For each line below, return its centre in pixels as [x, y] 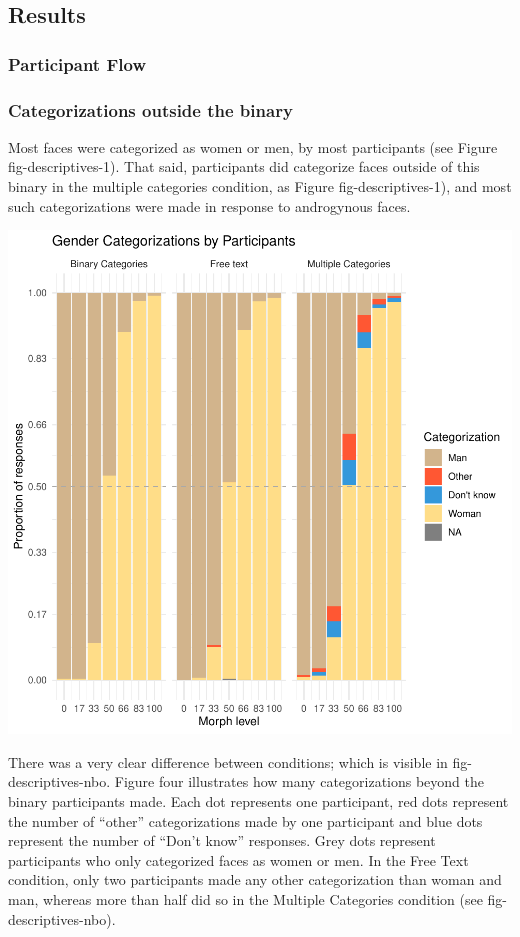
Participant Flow [77, 63]
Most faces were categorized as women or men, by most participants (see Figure [253, 146]
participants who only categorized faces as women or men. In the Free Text [238, 859]
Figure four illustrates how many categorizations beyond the [299, 781]
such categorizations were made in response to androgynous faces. [209, 205]
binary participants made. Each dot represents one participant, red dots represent [258, 801]
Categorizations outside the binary [150, 109]
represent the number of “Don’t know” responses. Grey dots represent [222, 840]
